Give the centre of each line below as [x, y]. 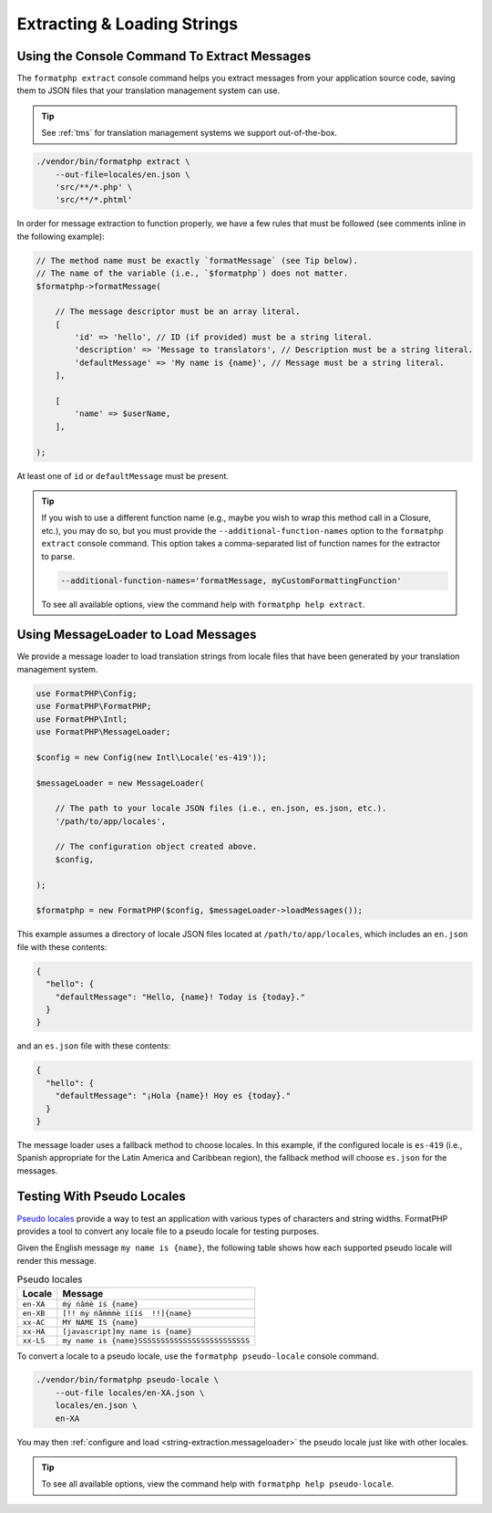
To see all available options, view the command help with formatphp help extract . [204, 604]
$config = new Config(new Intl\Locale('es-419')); [152, 757]
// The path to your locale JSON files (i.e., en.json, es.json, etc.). [221, 809]
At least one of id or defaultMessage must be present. [123, 475]
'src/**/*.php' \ [94, 187]
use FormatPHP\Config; [87, 693]
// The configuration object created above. [156, 847]
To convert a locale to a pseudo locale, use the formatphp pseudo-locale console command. [198, 1356]
